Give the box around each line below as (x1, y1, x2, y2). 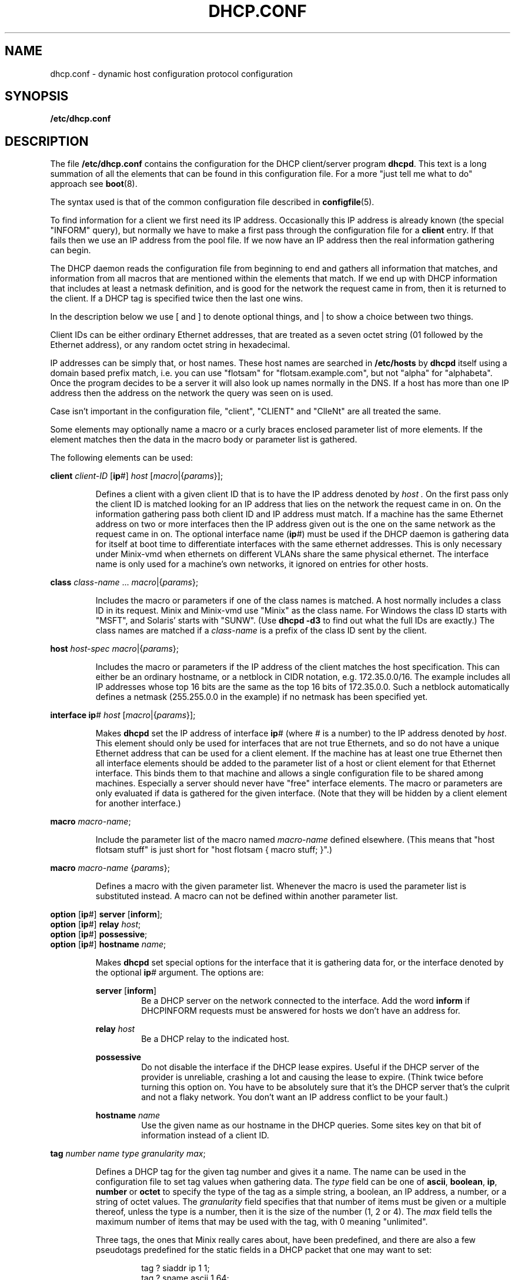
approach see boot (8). (50, 179, 138, 189)
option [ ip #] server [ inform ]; (50, 909, 163, 920)
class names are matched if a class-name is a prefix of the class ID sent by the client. (95, 625, 427, 636)
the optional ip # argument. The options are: (95, 967, 264, 978)
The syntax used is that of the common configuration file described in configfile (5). (50, 197, 374, 207)
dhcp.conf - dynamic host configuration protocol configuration (50, 68, 293, 79)
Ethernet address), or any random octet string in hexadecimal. (50, 340, 290, 350)
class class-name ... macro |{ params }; (50, 577, 199, 588)
